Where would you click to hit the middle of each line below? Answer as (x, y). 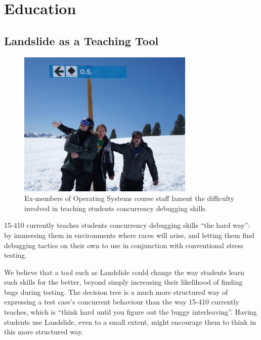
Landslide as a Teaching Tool (81, 40)
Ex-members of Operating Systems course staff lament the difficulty (129, 198)
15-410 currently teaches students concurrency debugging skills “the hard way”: (127, 225)
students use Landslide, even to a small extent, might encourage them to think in (130, 321)
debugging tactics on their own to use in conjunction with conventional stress (124, 245)
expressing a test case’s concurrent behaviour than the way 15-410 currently (122, 302)
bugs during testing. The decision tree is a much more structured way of (116, 292)
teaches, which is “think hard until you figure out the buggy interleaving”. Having (130, 312)
